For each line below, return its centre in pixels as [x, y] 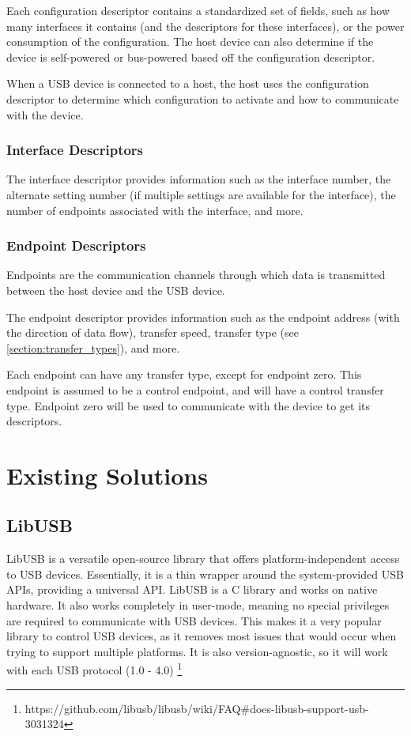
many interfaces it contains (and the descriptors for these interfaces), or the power [205, 26]
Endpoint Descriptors [76, 245]
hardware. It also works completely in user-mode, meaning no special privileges [198, 605]
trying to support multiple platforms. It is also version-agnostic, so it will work [197, 651]
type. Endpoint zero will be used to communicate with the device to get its [189, 405]
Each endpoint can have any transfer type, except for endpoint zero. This [184, 374]
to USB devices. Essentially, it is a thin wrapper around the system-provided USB [205, 574]
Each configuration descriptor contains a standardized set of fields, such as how [198, 10]
